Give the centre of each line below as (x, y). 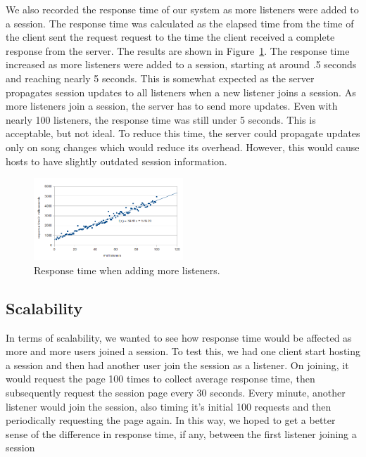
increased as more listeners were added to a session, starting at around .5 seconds (181, 64)
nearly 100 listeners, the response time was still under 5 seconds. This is (161, 119)
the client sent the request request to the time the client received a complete (170, 37)
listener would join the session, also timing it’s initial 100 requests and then (169, 406)
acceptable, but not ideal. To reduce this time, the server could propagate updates (183, 133)
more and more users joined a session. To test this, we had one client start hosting (183, 351)
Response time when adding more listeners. (127, 270)
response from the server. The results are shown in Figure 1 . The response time (178, 50)
